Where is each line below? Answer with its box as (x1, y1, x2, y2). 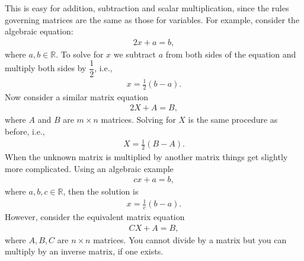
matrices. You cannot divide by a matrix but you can (93, 233, 287, 246)
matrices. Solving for (101, 113, 176, 126)
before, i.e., (5, 125, 45, 138)
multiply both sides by (5, 62, 87, 74)
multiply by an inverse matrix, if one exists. (5, 245, 164, 257)
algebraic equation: (5, 25, 73, 37)
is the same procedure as (188, 113, 278, 126)
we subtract (113, 47, 156, 60)
